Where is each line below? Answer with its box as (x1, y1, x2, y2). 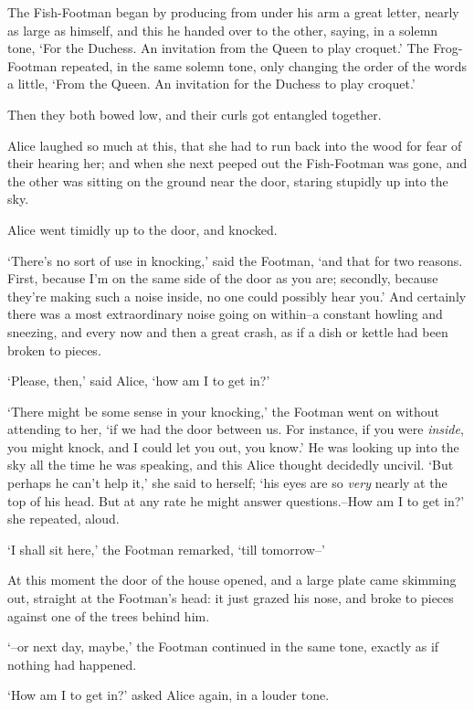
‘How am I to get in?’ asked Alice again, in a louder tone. (7, 685, 330, 705)
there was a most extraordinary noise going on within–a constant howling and (7, 304, 443, 323)
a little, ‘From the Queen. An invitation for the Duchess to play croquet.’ (7, 74, 416, 93)
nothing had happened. (7, 654, 137, 673)
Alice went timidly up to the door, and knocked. (7, 219, 278, 238)
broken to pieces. (7, 340, 101, 359)
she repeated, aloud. (7, 509, 120, 528)
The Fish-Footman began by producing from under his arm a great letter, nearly (7, 3, 459, 21)
